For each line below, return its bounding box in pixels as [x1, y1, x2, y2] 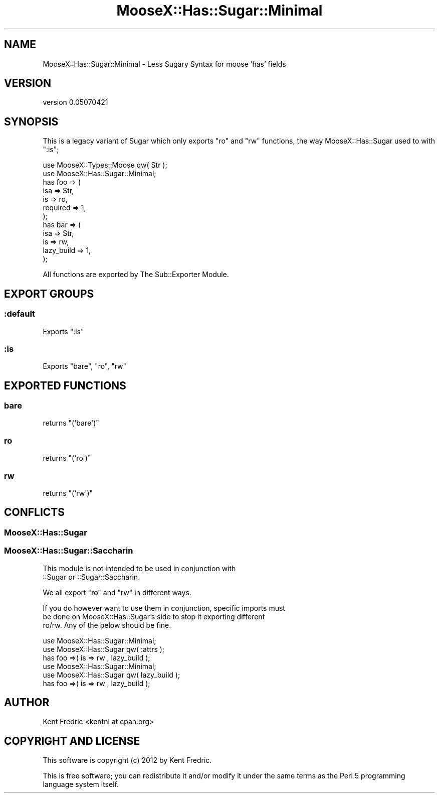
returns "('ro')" [43, 454, 91, 463]
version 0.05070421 [43, 98, 108, 107]
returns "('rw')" [43, 488, 93, 497]
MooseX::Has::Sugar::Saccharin [4, 546, 133, 556]
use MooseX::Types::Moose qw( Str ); [43, 161, 167, 170]
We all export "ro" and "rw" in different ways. [43, 588, 191, 597]
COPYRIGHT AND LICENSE [4, 734, 140, 747]
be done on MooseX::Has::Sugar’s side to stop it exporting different [43, 612, 265, 621]
